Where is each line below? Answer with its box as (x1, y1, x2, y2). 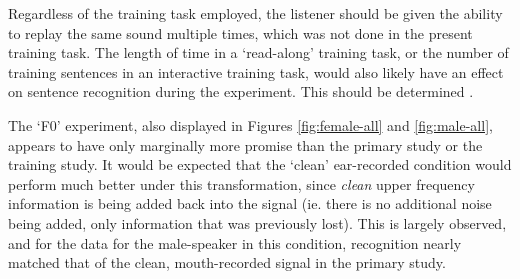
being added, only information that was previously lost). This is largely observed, (8, 212, 507, 233)
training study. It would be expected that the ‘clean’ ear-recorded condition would (8, 154, 512, 175)
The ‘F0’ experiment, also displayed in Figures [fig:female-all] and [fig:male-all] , (8, 114, 493, 135)
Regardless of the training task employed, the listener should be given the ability (8, 3, 503, 23)
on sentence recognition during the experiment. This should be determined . (8, 81, 474, 102)
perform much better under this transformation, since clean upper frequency (8, 173, 475, 194)
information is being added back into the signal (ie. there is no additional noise (8, 193, 492, 214)
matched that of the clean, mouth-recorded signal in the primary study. (8, 252, 446, 273)
